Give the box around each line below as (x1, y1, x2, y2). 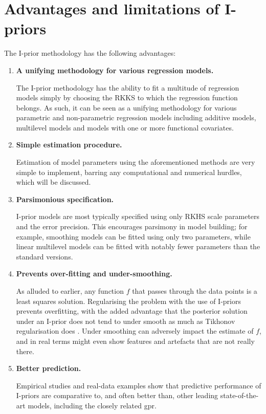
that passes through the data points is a (132, 286, 257, 296)
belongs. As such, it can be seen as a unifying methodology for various (16, 102, 237, 113)
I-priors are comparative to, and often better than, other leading (16, 390, 218, 401)
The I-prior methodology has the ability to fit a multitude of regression (16, 82, 239, 93)
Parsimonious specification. (16, 193, 114, 204)
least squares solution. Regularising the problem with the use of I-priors (16, 295, 241, 306)
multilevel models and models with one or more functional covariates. (16, 122, 234, 133)
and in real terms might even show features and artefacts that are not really (16, 335, 255, 346)
